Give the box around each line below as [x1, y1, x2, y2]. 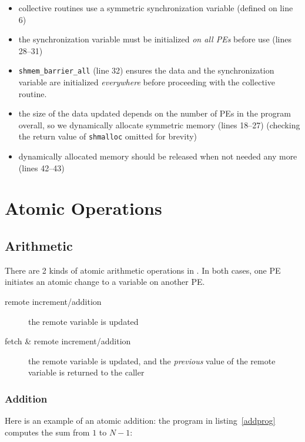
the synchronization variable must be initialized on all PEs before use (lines [18, 33, 292, 45]
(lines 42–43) [18, 161, 65, 174]
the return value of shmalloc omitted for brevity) [18, 130, 197, 142]
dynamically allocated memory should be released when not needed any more [18, 150, 297, 162]
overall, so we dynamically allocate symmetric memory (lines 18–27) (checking [18, 118, 300, 131]
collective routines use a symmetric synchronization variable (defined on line [18, 2, 293, 14]
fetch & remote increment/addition [5, 335, 131, 347]
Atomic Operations [5, 196, 162, 220]
